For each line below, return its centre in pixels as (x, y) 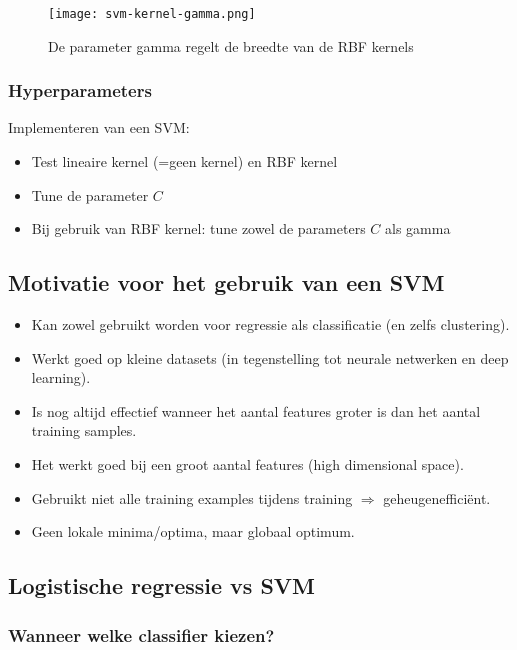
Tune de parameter (90, 194)
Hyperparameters (80, 90)
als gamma (418, 228)
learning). (61, 377)
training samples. (84, 430)
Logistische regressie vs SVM (162, 585)
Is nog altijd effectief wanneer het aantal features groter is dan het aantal (256, 410)
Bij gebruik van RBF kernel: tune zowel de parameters (198, 228)
